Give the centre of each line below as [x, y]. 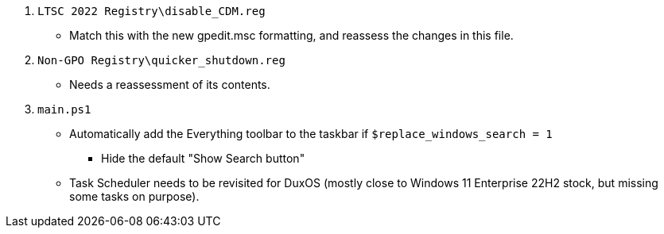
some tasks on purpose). [134, 196]
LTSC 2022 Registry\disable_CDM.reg [151, 11]
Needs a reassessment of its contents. [170, 84]
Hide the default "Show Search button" [203, 158]
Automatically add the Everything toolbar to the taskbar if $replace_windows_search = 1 [311, 134]
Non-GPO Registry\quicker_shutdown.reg [161, 60]
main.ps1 [64, 109]
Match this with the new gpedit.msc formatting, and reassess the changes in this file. [291, 35]
